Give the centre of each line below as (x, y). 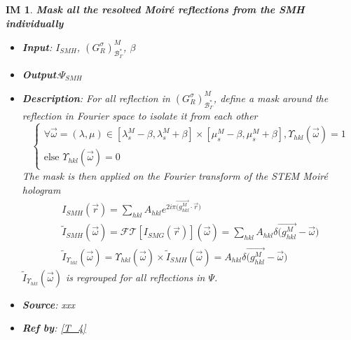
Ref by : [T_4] (54, 328)
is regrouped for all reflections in (136, 277)
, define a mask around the (271, 98)
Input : (37, 47)
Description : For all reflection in (96, 98)
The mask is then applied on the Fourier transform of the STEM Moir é (175, 176)
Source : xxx (48, 304)
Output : (41, 74)
